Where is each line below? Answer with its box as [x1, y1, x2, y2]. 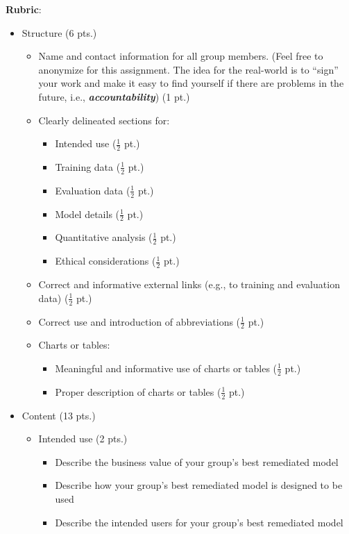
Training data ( [55, 159, 121, 174]
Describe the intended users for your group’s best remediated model [55, 515, 343, 529]
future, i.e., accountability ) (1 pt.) [38, 89, 190, 103]
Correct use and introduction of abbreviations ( [38, 314, 241, 328]
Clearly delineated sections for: [38, 112, 170, 127]
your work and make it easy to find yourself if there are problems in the [38, 76, 344, 90]
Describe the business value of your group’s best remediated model [55, 454, 339, 469]
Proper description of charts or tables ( [55, 384, 221, 399]
